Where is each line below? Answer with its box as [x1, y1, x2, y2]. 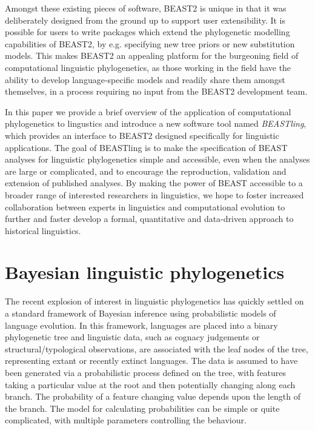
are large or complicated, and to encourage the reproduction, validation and [5, 164, 287, 177]
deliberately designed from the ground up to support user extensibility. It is [5, 13, 286, 26]
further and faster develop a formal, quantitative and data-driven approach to [5, 212, 294, 225]
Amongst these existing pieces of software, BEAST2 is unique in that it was [5, 2, 287, 14]
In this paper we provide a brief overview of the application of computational [5, 105, 291, 118]
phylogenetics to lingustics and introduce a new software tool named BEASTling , [5, 117, 307, 130]
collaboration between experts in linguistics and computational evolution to [5, 200, 285, 213]
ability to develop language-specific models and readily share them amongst [5, 73, 285, 86]
